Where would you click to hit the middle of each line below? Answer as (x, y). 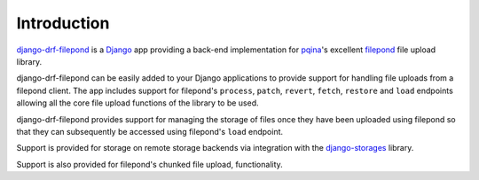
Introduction (63, 23)
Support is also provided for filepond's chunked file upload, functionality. (149, 164)
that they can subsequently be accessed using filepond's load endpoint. (150, 131)
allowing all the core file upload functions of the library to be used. (137, 103)
